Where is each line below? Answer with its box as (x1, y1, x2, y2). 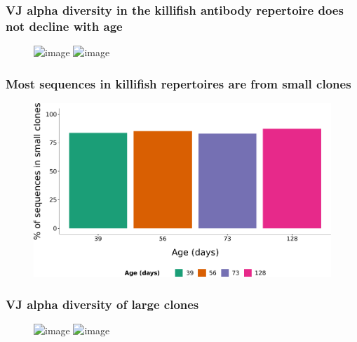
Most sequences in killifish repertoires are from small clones (6, 74, 351, 92)
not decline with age (6, 17, 123, 34)
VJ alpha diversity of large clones (6, 295, 199, 313)
